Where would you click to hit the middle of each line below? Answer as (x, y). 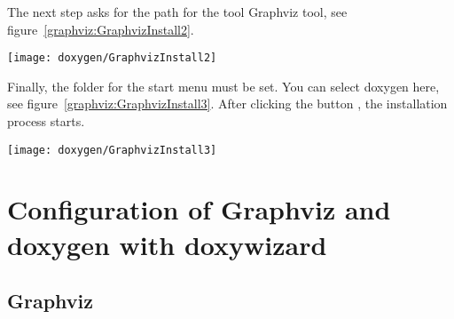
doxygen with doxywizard (167, 244)
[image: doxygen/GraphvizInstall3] (112, 150)
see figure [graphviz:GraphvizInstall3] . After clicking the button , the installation (227, 104)
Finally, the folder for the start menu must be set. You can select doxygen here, (223, 86)
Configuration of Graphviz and (199, 209)
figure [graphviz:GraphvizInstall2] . (101, 29)
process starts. (46, 121)
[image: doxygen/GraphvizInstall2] (112, 58)
